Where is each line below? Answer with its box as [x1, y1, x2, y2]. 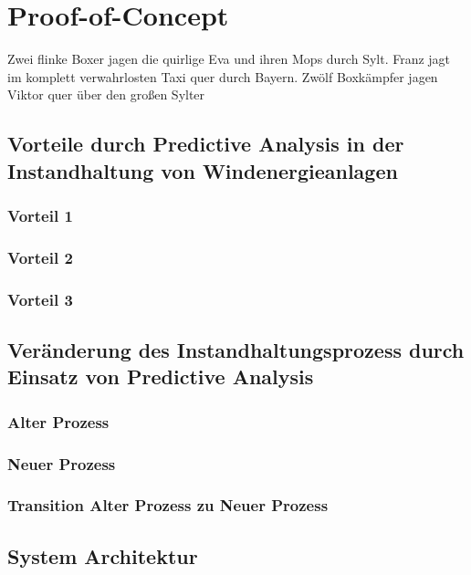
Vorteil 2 [7, 246, 73, 268]
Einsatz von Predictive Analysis [7, 362, 314, 391]
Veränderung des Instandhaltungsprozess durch [7, 336, 465, 363]
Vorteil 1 [7, 204, 73, 226]
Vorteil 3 [7, 287, 73, 310]
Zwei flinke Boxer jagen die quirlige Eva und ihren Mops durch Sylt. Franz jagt [7, 49, 451, 68]
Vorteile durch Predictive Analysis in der [7, 130, 404, 158]
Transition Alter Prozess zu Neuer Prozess [7, 494, 329, 517]
